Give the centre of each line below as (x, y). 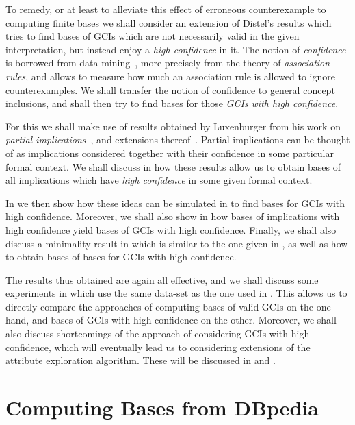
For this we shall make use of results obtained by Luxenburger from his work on (173, 126)
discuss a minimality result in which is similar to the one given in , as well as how (177, 243)
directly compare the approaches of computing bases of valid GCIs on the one (168, 306)
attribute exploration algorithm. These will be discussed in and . (141, 360)
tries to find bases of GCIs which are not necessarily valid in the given (153, 36)
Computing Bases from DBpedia (162, 408)
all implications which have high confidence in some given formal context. (159, 180)
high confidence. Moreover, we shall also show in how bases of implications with (173, 216)
